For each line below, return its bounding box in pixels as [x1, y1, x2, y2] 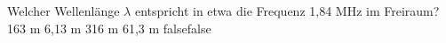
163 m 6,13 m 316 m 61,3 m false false [7, 18, 211, 37]
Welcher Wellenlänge [7, 2, 120, 19]
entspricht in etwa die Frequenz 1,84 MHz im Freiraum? [134, 2, 440, 19]
